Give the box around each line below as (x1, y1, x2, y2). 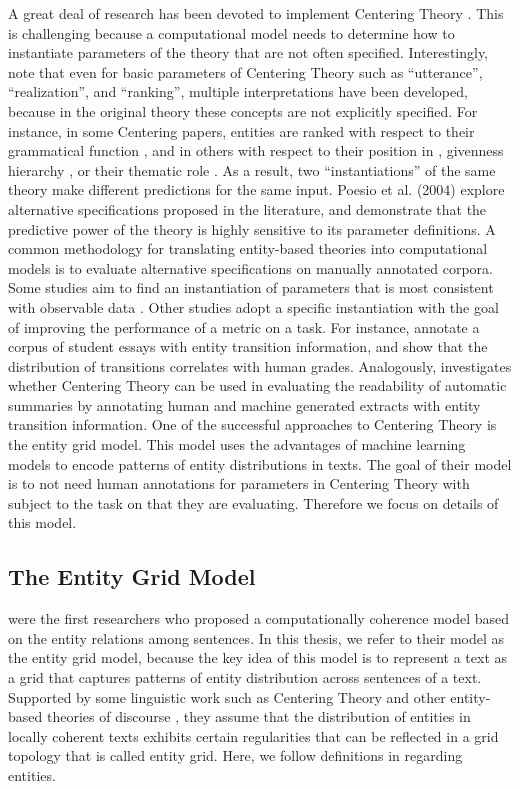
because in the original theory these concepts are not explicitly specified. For (8, 100, 478, 121)
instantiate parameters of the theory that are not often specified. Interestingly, (8, 42, 489, 63)
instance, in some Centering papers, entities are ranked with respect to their (8, 120, 475, 141)
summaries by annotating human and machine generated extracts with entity (8, 394, 481, 415)
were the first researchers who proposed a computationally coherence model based (8, 608, 510, 629)
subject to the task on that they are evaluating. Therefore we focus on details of (8, 492, 499, 513)
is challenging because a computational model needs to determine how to (8, 22, 455, 43)
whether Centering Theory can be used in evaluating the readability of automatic (8, 375, 507, 396)
